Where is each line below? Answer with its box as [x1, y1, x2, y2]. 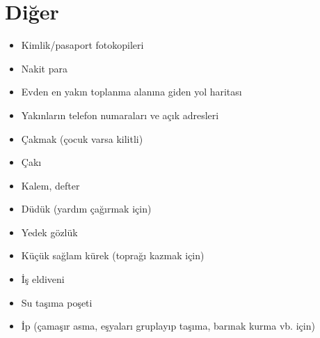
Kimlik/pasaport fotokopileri [21, 38, 144, 52]
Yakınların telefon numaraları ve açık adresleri [21, 107, 219, 122]
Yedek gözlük [21, 224, 78, 239]
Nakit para [21, 61, 67, 75]
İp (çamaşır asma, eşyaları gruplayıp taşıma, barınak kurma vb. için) [21, 318, 315, 333]
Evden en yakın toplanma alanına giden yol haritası [21, 84, 242, 99]
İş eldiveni [21, 272, 65, 286]
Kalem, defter [21, 178, 80, 192]
